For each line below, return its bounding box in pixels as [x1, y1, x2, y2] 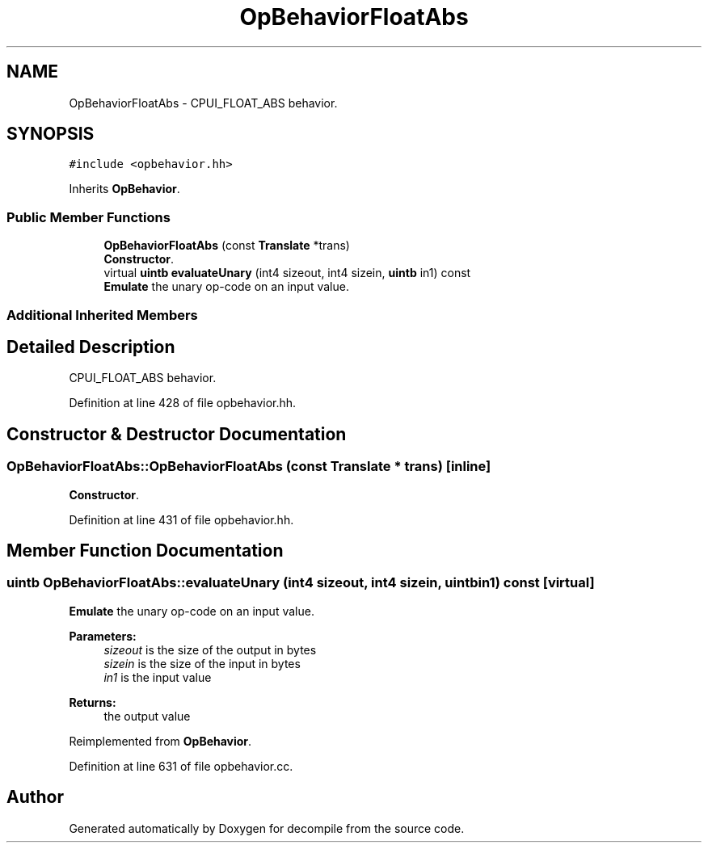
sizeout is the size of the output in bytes [103, 642, 317, 657]
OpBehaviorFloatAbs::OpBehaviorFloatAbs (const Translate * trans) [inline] [6, 458, 491, 475]
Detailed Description [6, 336, 175, 357]
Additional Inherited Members [6, 306, 198, 323]
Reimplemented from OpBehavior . [69, 733, 252, 748]
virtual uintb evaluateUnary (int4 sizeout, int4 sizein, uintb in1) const [103, 266, 471, 280]
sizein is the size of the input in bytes [103, 656, 301, 670]
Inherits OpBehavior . [69, 182, 180, 196]
